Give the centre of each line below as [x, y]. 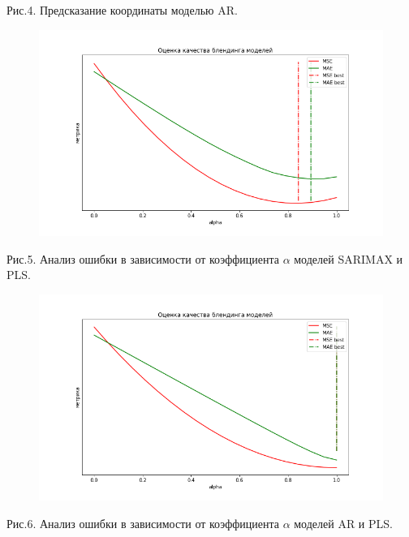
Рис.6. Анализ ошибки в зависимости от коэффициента [143, 523]
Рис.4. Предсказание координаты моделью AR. [122, 10]
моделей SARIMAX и [349, 258]
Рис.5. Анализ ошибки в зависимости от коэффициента [143, 258]
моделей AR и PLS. [343, 523]
